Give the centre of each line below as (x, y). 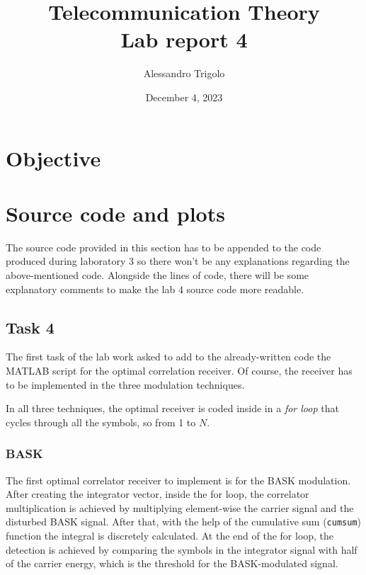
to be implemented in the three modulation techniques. (125, 384)
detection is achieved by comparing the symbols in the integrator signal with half (182, 549)
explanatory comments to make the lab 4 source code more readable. (155, 289)
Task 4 (30, 327)
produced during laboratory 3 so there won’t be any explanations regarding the (178, 261)
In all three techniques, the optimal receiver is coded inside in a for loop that (172, 408)
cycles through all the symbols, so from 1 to (101, 422)
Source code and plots (115, 213)
